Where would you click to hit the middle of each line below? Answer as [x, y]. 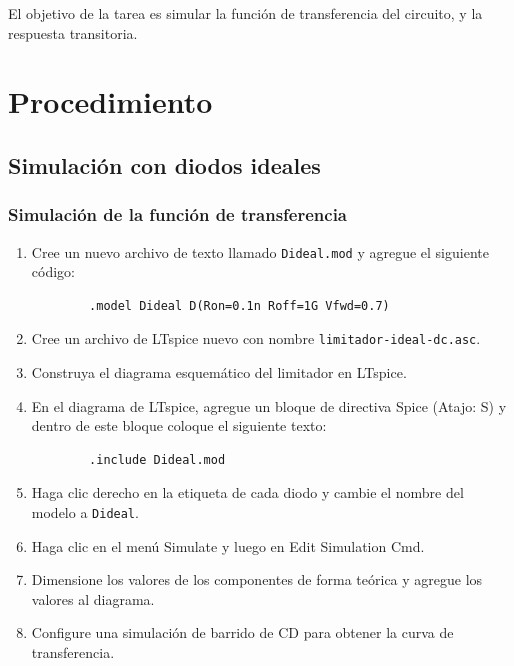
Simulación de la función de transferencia [178, 214]
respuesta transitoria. [73, 32]
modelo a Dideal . [85, 512]
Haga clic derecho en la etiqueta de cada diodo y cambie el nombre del [247, 492]
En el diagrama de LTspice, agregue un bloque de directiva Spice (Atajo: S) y [269, 405]
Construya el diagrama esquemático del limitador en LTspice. [219, 372]
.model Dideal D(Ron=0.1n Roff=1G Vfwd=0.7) [239, 305]
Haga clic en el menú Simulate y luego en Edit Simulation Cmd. [228, 545]
